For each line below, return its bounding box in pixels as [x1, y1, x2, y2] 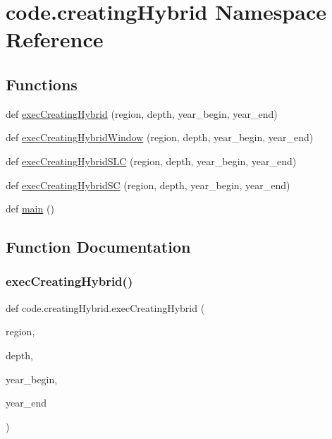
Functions [6, 73, 78, 95]
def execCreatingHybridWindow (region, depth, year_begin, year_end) [6, 130, 314, 145]
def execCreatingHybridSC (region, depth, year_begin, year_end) [6, 177, 290, 192]
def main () [6, 201, 54, 216]
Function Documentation [6, 236, 191, 258]
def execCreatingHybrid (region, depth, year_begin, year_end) [6, 106, 278, 121]
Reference [6, 25, 104, 54]
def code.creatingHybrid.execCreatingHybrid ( [6, 300, 205, 315]
